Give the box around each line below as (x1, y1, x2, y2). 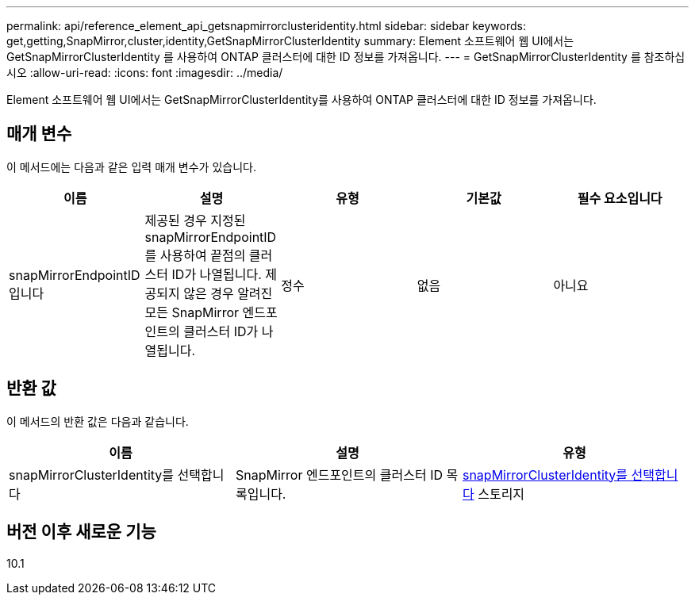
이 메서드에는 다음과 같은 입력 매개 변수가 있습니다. (6, 159, 256, 174)
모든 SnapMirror (144, 304, 240, 320)
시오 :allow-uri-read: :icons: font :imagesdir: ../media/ (6, 66, 283, 79)
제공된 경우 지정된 (144, 212, 246, 228)
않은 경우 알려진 (183, 285, 273, 301)
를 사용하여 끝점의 (144, 247, 246, 263)
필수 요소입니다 (577, 189, 662, 206)
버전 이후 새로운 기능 (6, 522, 156, 542)
